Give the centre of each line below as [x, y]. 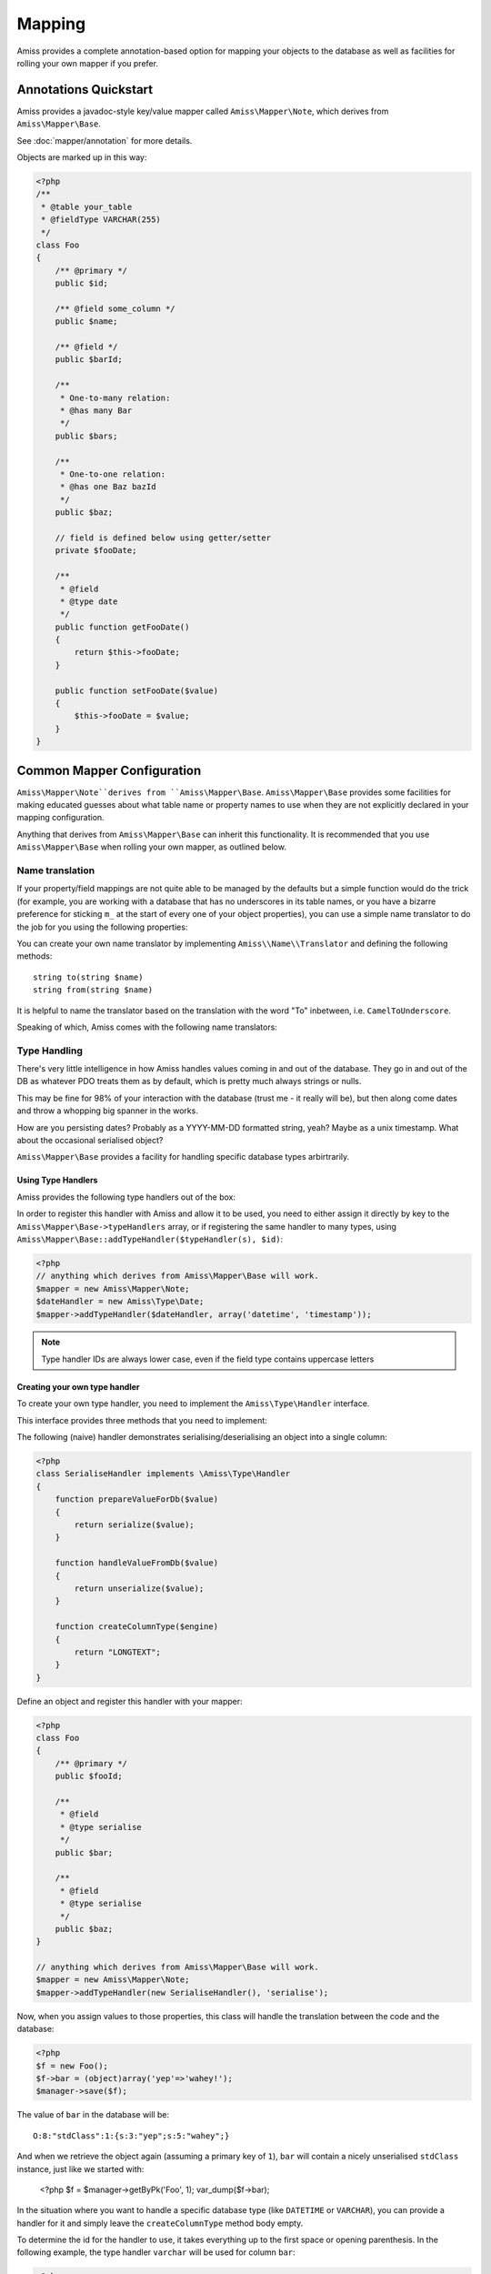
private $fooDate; [96, 551]
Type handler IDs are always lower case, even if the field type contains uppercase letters [208, 1359]
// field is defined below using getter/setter [163, 538]
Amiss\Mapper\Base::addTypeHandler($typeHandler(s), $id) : [150, 1239]
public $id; [82, 283]
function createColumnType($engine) [136, 1627]
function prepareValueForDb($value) [136, 1499]
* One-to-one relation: [113, 474]
